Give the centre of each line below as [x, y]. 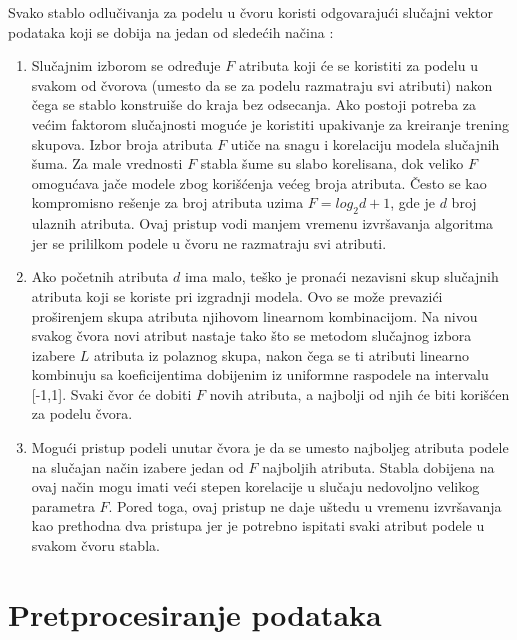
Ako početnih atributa [100, 276]
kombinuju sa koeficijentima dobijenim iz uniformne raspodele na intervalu [260, 374]
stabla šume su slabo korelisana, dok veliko [332, 163]
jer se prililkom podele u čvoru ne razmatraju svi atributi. [209, 242]
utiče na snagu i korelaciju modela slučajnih [365, 143]
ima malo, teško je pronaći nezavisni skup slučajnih [341, 276]
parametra [63, 505]
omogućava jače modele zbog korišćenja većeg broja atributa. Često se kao [259, 182]
